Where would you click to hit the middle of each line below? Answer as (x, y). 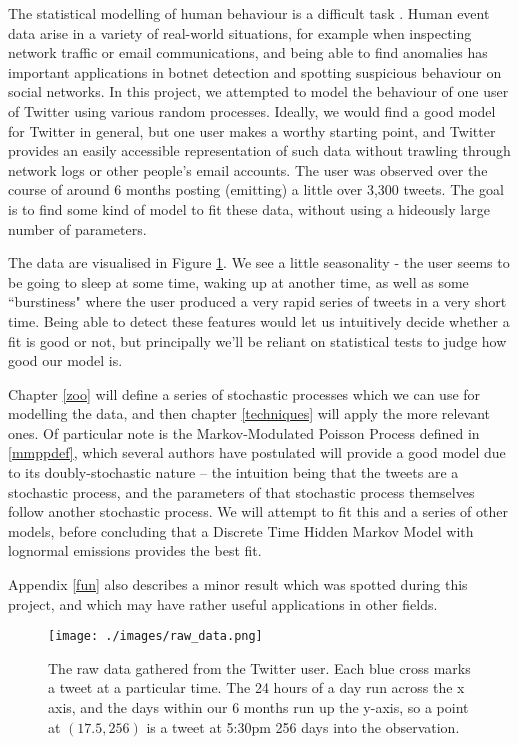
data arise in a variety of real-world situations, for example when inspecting (240, 32)
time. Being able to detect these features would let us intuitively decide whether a (259, 320)
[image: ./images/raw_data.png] (155, 636)
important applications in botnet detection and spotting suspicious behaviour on (255, 71)
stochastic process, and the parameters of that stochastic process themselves (241, 491)
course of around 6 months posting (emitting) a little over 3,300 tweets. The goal (256, 189)
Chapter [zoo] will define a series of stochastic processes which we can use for (244, 393)
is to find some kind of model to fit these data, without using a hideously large (249, 208)
